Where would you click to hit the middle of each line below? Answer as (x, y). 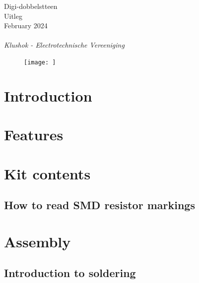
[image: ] (40, 62)
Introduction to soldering (70, 273)
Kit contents (47, 173)
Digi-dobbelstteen (31, 6)
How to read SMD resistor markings (99, 205)
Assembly (37, 241)
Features (34, 135)
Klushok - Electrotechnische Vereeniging (64, 45)
